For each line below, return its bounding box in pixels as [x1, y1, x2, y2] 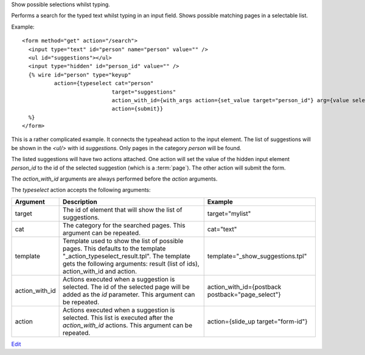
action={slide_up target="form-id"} [207, 317, 308, 325]
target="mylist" [207, 209, 251, 218]
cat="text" [207, 225, 237, 233]
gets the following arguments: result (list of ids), [62, 259, 200, 267]
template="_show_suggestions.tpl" [207, 252, 307, 260]
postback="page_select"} [207, 290, 281, 298]
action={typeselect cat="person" [54, 80, 154, 87]
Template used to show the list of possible [62, 236, 184, 245]
